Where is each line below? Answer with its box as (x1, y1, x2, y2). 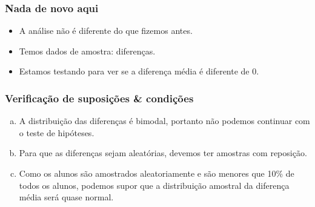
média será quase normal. (19, 191, 114, 203)
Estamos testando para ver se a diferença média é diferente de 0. (19, 65, 259, 77)
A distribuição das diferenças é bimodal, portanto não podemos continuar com (19, 114, 310, 127)
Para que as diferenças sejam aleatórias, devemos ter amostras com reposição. (19, 146, 307, 159)
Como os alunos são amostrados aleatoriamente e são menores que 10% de (19, 167, 294, 179)
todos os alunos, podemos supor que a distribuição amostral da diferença (19, 179, 290, 191)
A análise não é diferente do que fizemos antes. (19, 24, 193, 37)
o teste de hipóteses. (19, 126, 94, 139)
